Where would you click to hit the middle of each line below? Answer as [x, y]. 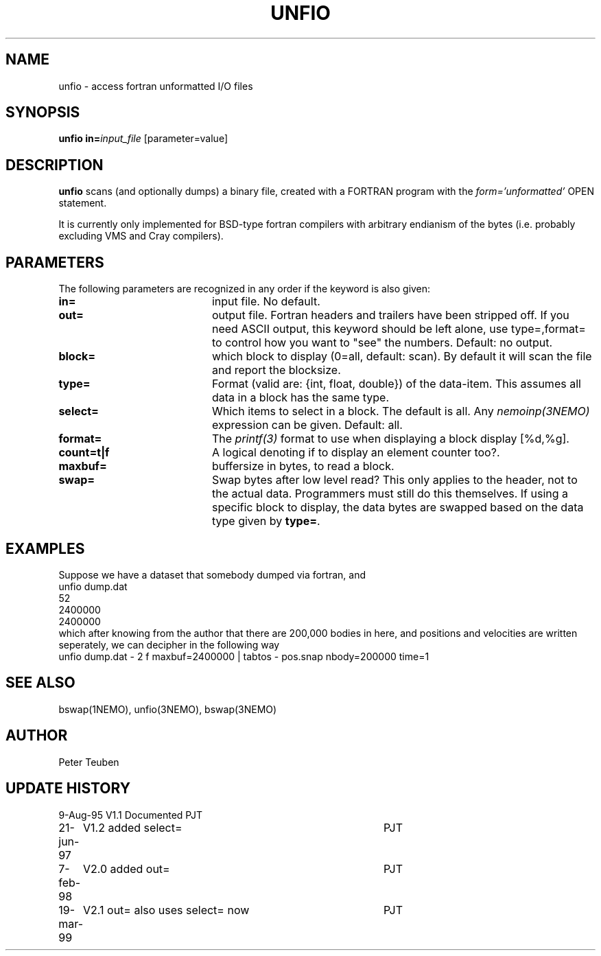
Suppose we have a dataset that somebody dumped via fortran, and [212, 574]
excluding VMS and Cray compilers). [141, 236]
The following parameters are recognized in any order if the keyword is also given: [245, 289]
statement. [83, 203]
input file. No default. [266, 302]
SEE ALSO [40, 683]
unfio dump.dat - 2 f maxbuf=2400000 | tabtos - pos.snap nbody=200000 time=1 [244, 656]
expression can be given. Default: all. [307, 425]
